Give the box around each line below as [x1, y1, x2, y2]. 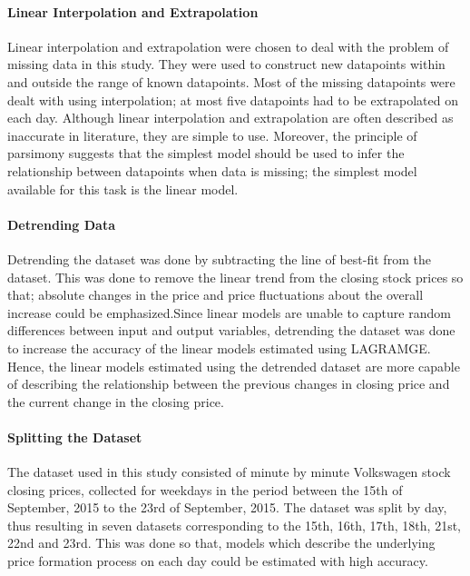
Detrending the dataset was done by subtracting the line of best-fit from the [7, 249, 431, 268]
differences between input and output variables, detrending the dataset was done [7, 321, 455, 340]
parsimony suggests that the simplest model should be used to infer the [7, 144, 405, 163]
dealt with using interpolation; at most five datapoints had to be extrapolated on [7, 90, 458, 109]
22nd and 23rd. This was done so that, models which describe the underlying [7, 533, 436, 552]
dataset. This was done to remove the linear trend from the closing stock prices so [7, 267, 464, 286]
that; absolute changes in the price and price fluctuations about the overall [7, 285, 424, 304]
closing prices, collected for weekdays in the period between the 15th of [7, 480, 403, 499]
